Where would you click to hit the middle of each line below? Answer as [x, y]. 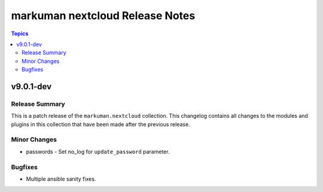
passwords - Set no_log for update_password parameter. [98, 151]
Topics [20, 33]
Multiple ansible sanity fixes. [61, 179]
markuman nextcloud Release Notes [103, 16]
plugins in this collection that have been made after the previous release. [101, 124]
